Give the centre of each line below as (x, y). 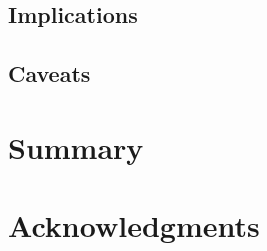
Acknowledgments (134, 225)
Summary (76, 146)
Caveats (49, 73)
